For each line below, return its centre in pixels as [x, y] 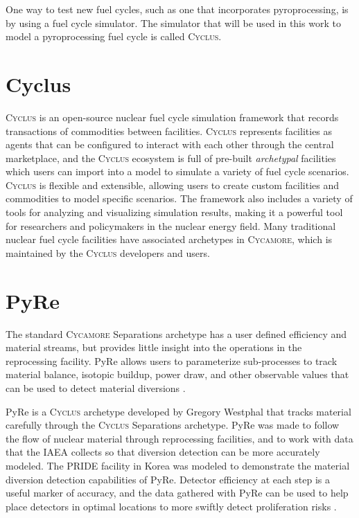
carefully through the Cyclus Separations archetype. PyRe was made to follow [173, 425]
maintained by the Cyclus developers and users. [108, 252]
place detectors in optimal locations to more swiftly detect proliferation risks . [171, 506]
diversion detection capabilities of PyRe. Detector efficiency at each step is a [168, 479]
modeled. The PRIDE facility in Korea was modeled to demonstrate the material [178, 465]
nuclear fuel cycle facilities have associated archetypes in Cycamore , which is [169, 239]
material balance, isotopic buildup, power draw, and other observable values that [177, 374]
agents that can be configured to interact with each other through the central [170, 144]
